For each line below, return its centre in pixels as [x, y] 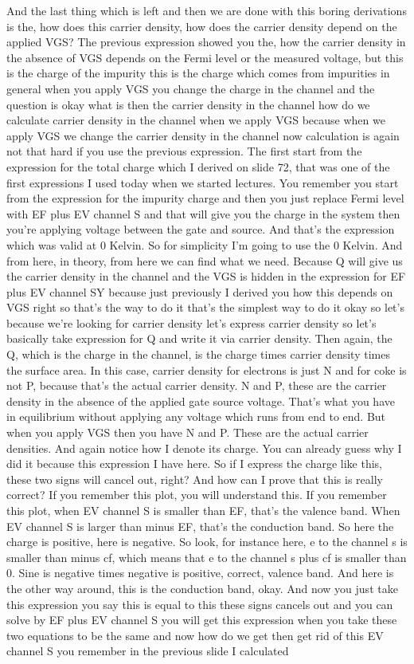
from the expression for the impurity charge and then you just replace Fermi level [205, 198]
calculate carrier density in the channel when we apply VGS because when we [196, 120]
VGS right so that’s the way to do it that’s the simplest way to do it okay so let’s [205, 307]
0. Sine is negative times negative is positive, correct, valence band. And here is [200, 573]
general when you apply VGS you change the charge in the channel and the [191, 88]
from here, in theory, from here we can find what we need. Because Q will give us [205, 260]
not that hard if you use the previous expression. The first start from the [184, 151]
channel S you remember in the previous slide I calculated [148, 651]
